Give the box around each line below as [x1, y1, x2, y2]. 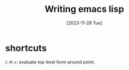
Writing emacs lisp [44, 3, 124, 15]
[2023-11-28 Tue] [66, 20, 102, 26]
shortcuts [5, 42, 47, 54]
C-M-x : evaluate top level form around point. [5, 59, 95, 65]
